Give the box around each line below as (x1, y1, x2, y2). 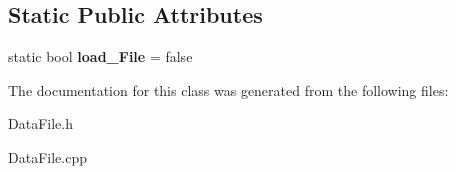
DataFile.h (8, 113, 73, 134)
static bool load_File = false (8, 46, 193, 67)
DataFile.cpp (8, 146, 87, 167)
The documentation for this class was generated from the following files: (8, 79, 449, 100)
